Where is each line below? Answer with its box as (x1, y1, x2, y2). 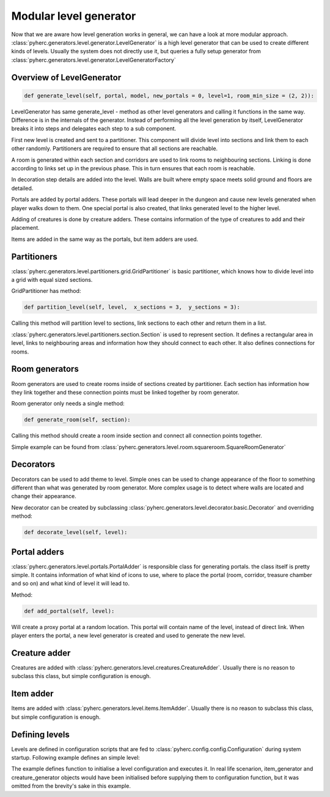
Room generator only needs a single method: (11, 400, 125, 407)
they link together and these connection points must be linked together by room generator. (11, 388, 240, 396)
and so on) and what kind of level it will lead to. (11, 580, 130, 587)
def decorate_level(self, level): (24, 529, 128, 536)
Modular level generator (11, 9, 136, 23)
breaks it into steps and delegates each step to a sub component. (11, 125, 177, 132)
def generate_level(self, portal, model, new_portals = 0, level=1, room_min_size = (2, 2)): (24, 92, 315, 99)
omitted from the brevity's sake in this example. (11, 782, 131, 790)
